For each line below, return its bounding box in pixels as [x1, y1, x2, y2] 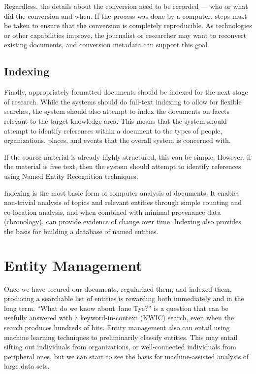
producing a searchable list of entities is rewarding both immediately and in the [4, 293, 244, 304]
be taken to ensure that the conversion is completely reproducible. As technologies [4, 20, 252, 31]
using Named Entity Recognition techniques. [4, 170, 138, 181]
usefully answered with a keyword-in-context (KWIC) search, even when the [4, 312, 234, 323]
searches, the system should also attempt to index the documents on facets [4, 106, 229, 116]
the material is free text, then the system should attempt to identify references [4, 161, 241, 171]
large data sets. [4, 361, 50, 371]
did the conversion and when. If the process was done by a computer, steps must [4, 10, 247, 21]
